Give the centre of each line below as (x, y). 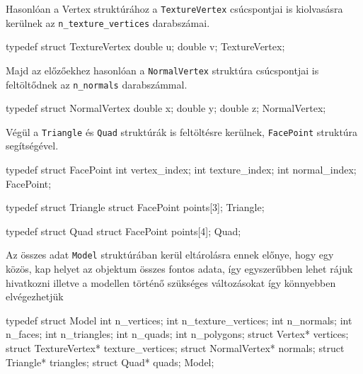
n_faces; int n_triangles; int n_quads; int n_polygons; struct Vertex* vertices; (177, 334)
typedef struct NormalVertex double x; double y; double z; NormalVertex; (166, 108)
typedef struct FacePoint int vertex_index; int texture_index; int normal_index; (181, 170)
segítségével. (32, 146)
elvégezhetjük (35, 296)
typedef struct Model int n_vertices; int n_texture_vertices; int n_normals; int (179, 320)
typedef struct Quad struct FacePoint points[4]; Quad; (123, 231)
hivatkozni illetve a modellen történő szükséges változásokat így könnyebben (171, 282)
